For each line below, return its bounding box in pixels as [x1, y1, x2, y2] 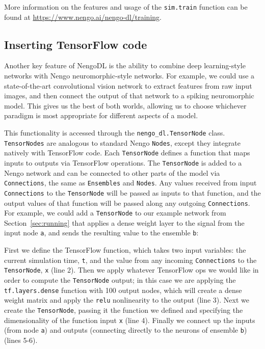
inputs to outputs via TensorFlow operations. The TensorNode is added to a [4, 157, 242, 168]
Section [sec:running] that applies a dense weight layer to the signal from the [4, 217, 245, 228]
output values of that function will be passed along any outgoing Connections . [4, 197, 250, 208]
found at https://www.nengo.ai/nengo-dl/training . [4, 11, 162, 22]
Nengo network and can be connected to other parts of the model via [4, 167, 220, 178]
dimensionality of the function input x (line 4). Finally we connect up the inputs [4, 314, 255, 325]
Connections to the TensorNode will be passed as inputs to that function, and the [4, 187, 261, 198]
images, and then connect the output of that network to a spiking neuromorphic [4, 90, 254, 101]
